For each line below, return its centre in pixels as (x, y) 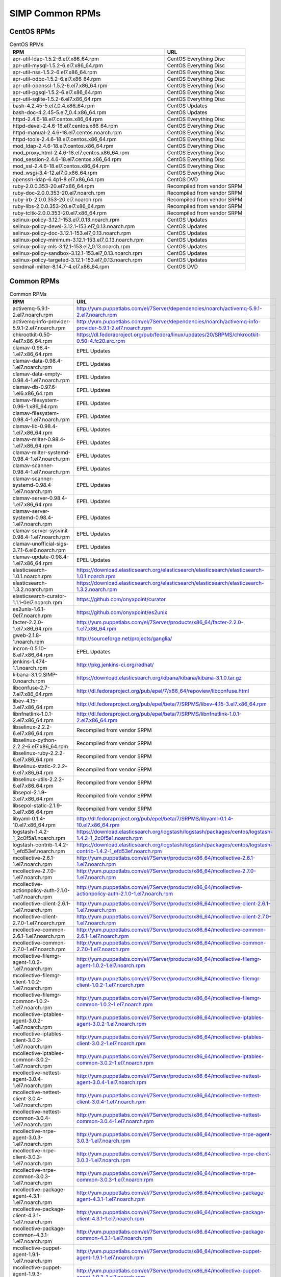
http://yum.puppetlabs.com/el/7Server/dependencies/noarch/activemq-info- (169, 322)
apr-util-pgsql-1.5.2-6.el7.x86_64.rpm (57, 92)
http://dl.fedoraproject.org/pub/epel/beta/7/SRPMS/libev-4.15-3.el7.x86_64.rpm (172, 704)
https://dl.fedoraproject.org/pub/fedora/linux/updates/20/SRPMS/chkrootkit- (169, 335)
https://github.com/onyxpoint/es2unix (122, 612)
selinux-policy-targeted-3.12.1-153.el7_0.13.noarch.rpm (77, 260)
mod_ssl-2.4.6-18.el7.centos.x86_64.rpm (61, 166)
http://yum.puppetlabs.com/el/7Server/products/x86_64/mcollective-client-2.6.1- (174, 904)
